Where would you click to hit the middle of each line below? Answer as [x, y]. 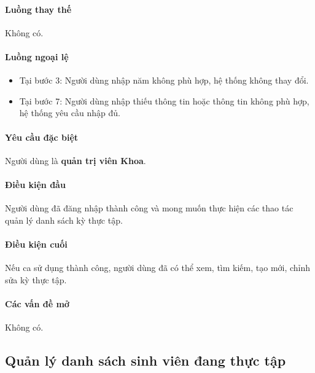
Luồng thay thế [38, 9]
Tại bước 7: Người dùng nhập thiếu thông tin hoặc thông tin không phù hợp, [164, 100]
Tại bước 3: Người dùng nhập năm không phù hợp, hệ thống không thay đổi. [164, 80]
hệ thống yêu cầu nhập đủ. [70, 113]
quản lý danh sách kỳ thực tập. [64, 220]
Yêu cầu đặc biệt [42, 137]
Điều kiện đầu [35, 184]
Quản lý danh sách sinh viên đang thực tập [146, 360]
